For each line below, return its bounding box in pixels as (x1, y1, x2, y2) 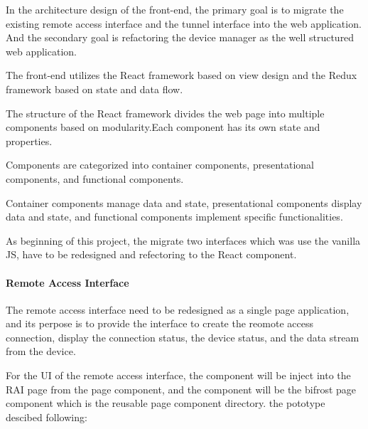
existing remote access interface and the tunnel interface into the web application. (6, 16, 362, 31)
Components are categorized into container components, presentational (6, 157, 314, 172)
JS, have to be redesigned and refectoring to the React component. (6, 247, 297, 262)
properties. (6, 133, 53, 148)
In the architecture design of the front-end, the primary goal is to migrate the (6, 2, 344, 16)
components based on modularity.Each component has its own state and (6, 120, 320, 134)
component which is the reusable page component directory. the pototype (6, 396, 325, 411)
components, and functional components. (6, 171, 184, 186)
